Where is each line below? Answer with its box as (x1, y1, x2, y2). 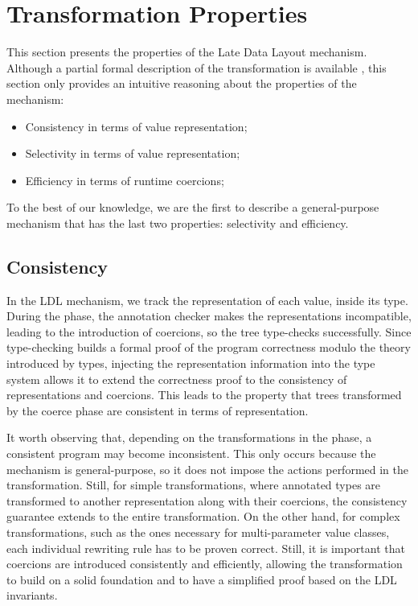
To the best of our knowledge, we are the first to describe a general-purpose (6, 199, 379, 216)
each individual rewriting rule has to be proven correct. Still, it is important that (6, 539, 405, 556)
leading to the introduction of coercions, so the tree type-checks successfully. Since (6, 323, 412, 340)
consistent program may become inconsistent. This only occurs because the (6, 445, 376, 462)
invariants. (6, 587, 58, 604)
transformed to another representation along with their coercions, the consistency (6, 492, 408, 509)
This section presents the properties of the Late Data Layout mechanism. (6, 43, 367, 60)
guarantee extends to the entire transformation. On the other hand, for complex (6, 508, 400, 525)
